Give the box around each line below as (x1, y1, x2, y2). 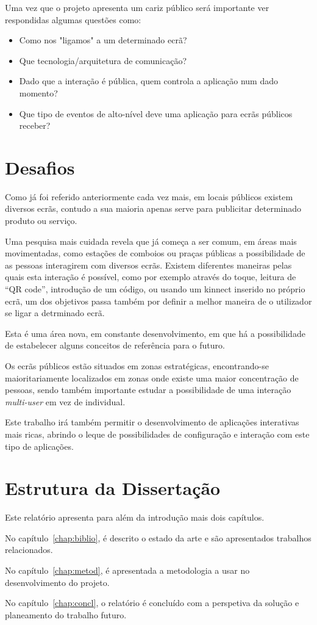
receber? (19, 119, 51, 132)
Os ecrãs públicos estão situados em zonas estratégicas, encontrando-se (5, 359, 269, 372)
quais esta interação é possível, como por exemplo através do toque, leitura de (5, 270, 296, 283)
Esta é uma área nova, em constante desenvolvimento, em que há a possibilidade (5, 327, 305, 339)
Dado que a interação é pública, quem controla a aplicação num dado (19, 74, 278, 87)
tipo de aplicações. (5, 439, 74, 452)
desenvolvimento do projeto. (5, 576, 110, 588)
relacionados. (5, 543, 53, 556)
